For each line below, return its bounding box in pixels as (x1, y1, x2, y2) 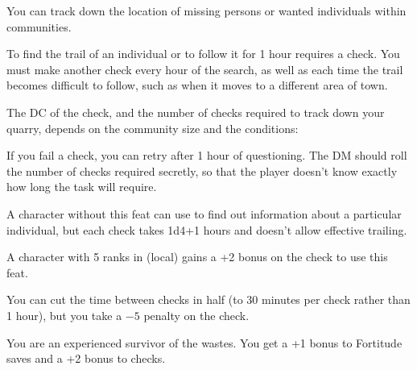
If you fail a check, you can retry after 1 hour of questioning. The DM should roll (6, 147, 407, 164)
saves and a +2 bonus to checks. (6, 350, 166, 367)
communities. (6, 18, 72, 35)
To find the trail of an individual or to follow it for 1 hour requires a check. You (6, 45, 400, 62)
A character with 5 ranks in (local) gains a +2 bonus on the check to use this (6, 248, 388, 265)
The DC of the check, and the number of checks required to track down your (6, 103, 385, 120)
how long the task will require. (6, 178, 157, 195)
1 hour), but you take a (6, 306, 122, 323)
